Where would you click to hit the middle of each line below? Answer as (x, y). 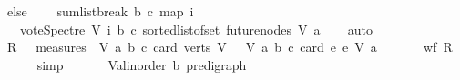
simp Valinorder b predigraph (142, 64)
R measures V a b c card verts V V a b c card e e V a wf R (230, 47)
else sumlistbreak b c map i (100, 11)
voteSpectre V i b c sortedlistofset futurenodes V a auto (196, 29)
